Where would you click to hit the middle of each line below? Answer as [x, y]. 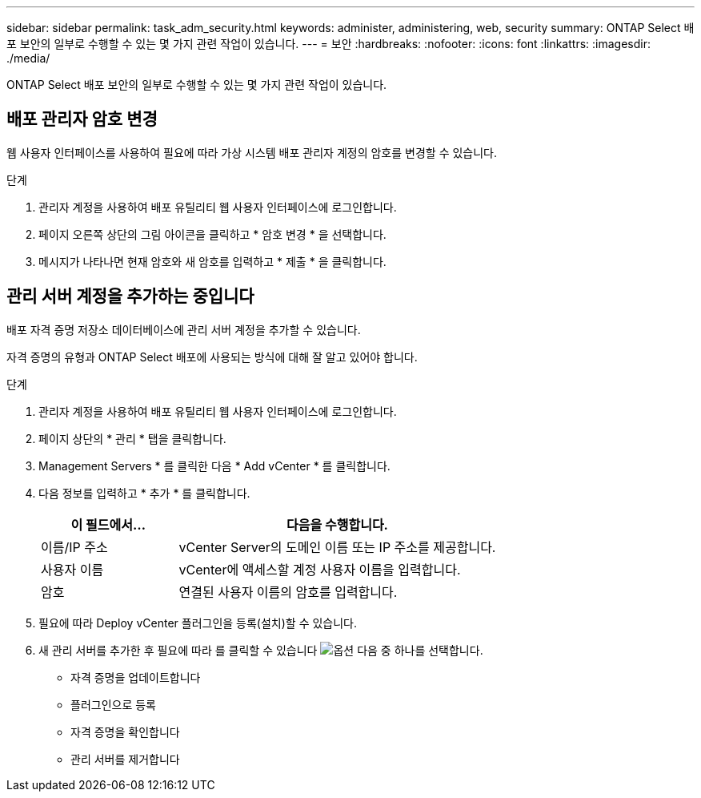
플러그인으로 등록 [113, 704]
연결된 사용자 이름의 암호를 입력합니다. [288, 592]
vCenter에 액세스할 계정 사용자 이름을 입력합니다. [320, 569]
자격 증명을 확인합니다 [125, 731]
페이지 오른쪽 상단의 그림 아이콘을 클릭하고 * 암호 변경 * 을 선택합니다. [212, 234]
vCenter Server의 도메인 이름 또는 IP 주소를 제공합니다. [337, 547]
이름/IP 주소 [74, 547]
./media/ [28, 58]
